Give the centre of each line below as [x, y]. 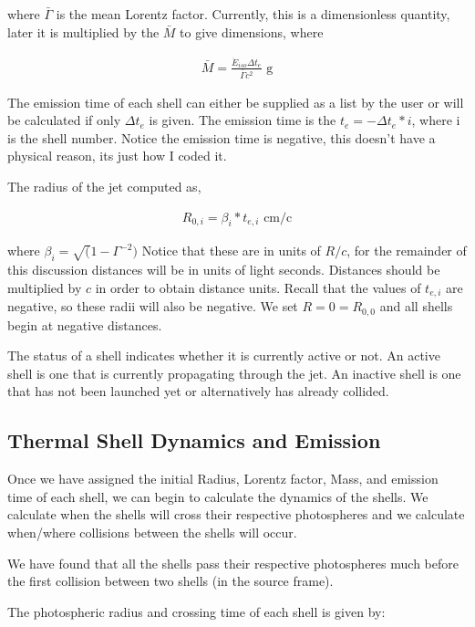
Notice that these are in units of [231, 251]
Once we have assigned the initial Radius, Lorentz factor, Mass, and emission [223, 479]
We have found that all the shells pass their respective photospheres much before [233, 563]
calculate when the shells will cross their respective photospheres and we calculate [236, 514]
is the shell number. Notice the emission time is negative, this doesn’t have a [222, 137]
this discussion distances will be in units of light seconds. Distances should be [224, 270]
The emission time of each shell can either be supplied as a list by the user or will [236, 102]
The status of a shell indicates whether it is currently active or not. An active [224, 355]
